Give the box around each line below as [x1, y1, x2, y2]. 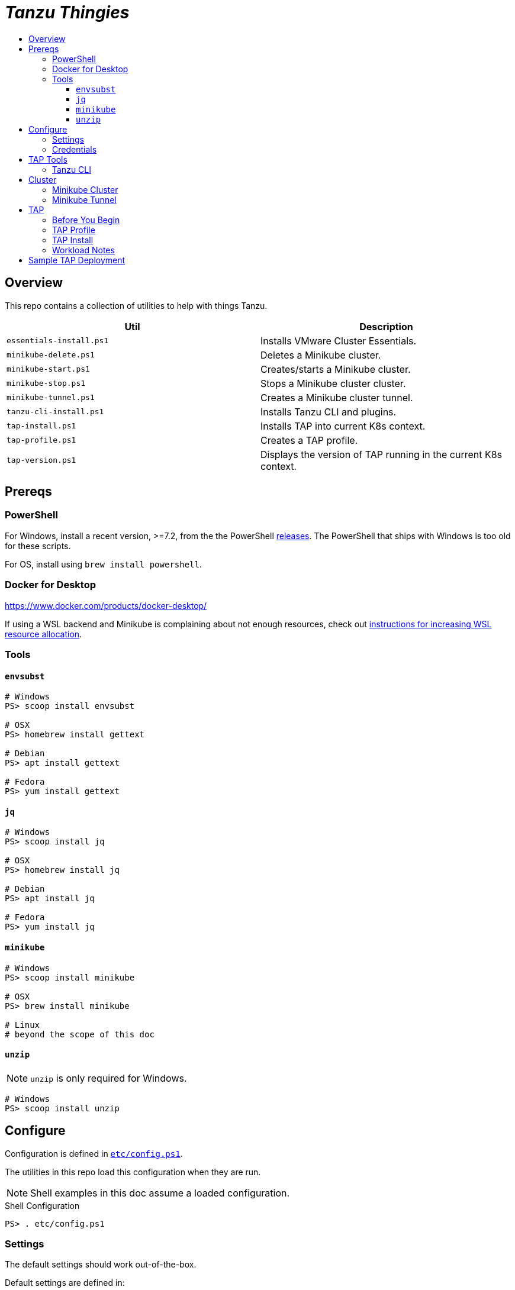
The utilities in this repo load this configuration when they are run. [5, 1166, 261, 1177]
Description [359, 320, 413, 333]
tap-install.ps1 [7, 421, 76, 431]
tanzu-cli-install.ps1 [7, 407, 104, 417]
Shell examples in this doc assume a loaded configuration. [30, 1186, 290, 1199]
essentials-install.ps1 [7, 336, 109, 346]
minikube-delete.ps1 [7, 350, 95, 360]
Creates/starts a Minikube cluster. [260, 363, 411, 375]
